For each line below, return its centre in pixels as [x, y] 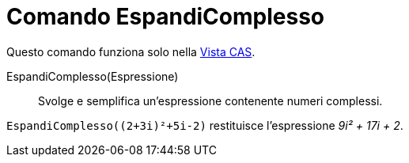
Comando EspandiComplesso [166, 17]
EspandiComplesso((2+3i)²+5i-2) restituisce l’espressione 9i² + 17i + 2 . [205, 125]
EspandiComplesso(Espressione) [93, 76]
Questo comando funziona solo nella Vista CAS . [131, 51]
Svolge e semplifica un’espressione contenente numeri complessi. [210, 100]
